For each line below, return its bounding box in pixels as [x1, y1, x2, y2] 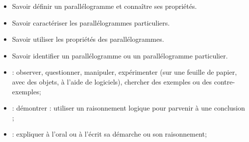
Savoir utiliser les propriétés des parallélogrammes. [12, 34, 164, 44]
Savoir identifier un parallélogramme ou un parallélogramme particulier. [12, 50, 228, 60]
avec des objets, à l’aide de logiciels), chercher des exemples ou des [12, 76, 212, 86]
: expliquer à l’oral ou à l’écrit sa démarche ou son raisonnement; [12, 129, 207, 139]
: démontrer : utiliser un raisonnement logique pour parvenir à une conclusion [12, 103, 245, 113]
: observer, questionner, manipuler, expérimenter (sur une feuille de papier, [12, 67, 237, 77]
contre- [214, 76, 235, 86]
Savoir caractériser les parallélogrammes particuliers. [12, 17, 170, 28]
